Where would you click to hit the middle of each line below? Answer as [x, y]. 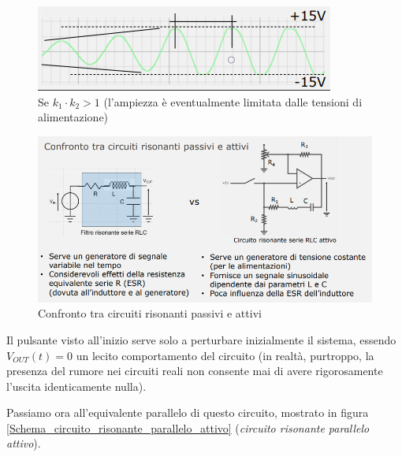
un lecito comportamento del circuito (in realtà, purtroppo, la [225, 355]
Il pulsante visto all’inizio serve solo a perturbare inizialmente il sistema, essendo [201, 339]
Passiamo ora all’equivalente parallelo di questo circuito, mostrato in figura [188, 412]
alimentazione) [73, 117]
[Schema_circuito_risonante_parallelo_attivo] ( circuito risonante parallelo [188, 427]
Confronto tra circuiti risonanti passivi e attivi [150, 313]
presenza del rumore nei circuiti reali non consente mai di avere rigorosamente [195, 371]
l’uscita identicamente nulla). [76, 386]
